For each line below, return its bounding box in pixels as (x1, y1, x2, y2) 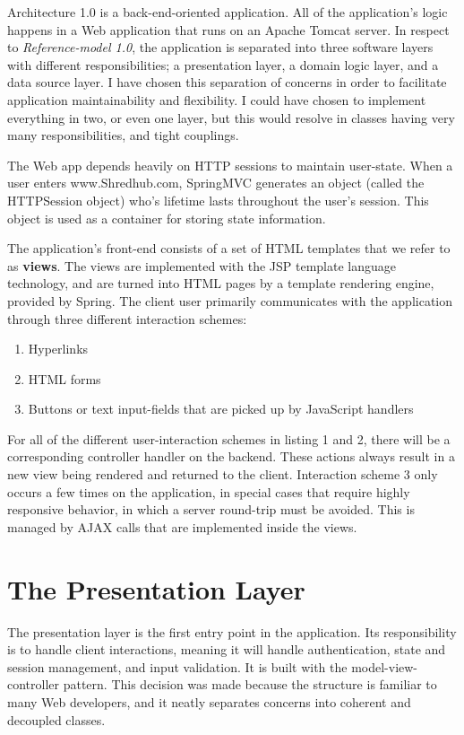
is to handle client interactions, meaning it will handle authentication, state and (7, 640, 446, 659)
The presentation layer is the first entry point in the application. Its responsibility (7, 622, 457, 641)
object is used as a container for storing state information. (7, 208, 326, 227)
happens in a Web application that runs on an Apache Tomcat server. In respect (7, 20, 450, 39)
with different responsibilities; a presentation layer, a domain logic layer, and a (7, 55, 439, 74)
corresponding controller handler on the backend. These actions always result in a (7, 447, 455, 466)
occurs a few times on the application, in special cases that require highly (7, 482, 410, 501)
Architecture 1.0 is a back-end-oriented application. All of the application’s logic (7, 3, 448, 21)
